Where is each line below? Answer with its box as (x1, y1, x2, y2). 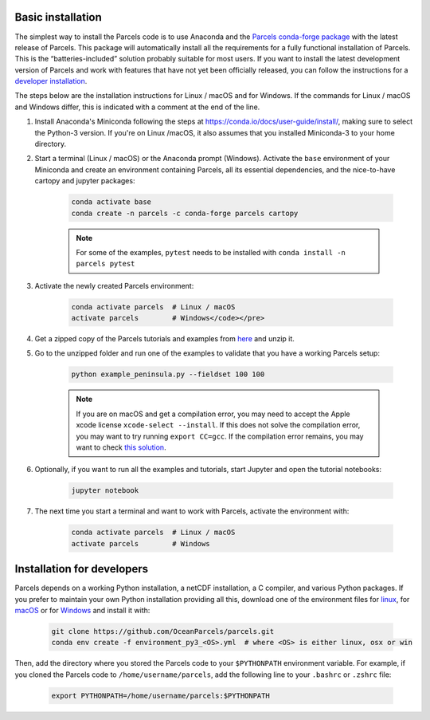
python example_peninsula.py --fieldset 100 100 (71, 370, 265, 379)
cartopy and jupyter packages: (34, 176, 135, 186)
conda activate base (71, 198, 151, 207)
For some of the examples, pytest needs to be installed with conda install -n (76, 247, 346, 257)
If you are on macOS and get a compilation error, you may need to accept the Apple (76, 409, 350, 419)
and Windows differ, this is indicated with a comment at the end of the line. (14, 102, 260, 112)
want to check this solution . (76, 443, 166, 452)
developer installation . (14, 77, 88, 86)
